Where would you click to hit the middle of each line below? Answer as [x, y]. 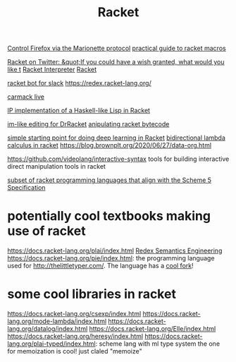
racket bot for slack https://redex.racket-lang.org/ [79, 83]
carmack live [26, 97]
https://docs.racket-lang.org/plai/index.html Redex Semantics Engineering [115, 251]
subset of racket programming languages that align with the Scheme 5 [110, 180]
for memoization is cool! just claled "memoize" [75, 351]
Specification [26, 188]
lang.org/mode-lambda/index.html [57, 321]
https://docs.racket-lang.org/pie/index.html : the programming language [111, 258]
